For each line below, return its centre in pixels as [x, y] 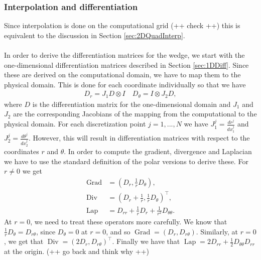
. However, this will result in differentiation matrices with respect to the [139, 138]
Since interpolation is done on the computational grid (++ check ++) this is [122, 25]
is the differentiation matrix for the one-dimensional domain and [132, 104]
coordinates [22, 151]
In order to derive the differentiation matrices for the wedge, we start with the [124, 55]
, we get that [24, 241]
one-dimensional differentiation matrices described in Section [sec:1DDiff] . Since [126, 64]
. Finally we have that [146, 241]
